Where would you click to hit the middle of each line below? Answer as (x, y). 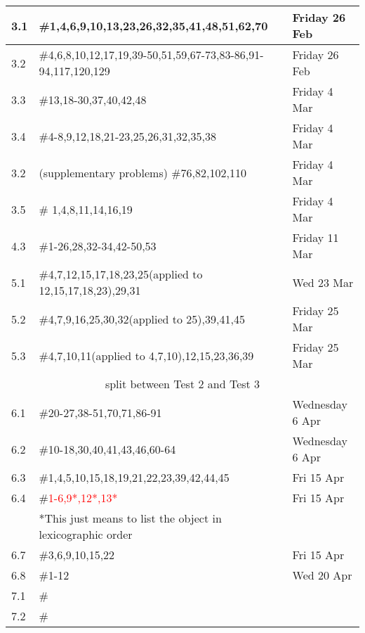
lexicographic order (86, 534)
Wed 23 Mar (323, 282)
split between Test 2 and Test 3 (182, 384)
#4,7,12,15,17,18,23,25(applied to (121, 274)
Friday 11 (316, 237)
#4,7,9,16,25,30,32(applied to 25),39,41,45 (142, 319)
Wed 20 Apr (322, 575)
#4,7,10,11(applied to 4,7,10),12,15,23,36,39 (146, 355)
